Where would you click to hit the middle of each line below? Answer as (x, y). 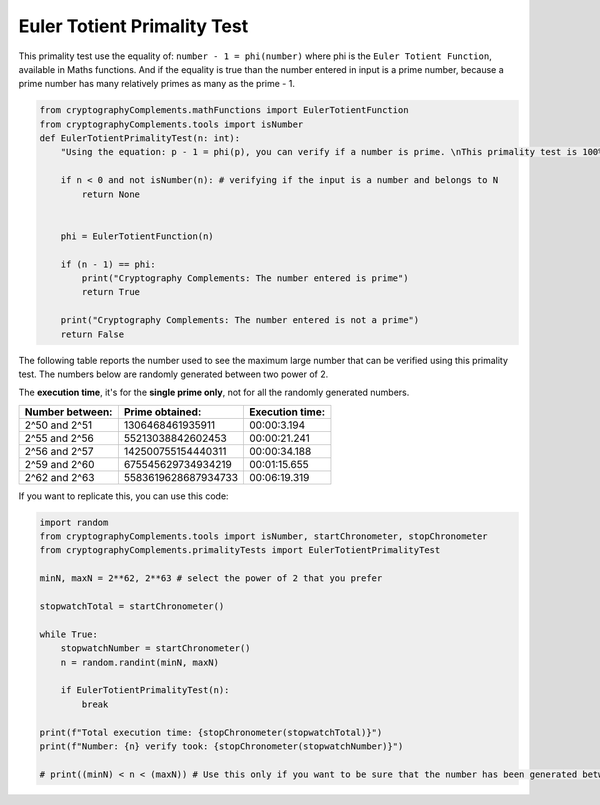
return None (110, 194)
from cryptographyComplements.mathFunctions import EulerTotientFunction (224, 110)
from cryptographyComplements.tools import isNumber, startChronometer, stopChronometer (264, 536)
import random (74, 522)
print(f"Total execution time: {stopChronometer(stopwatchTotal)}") (211, 732)
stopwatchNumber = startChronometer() (155, 648)
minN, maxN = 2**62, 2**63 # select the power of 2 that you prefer (211, 578)
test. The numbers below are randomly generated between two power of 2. (173, 374)
